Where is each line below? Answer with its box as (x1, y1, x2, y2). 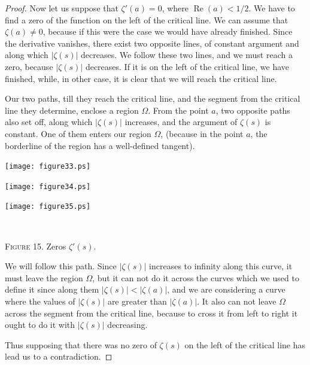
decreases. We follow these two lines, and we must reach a (81, 48, 293, 61)
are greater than (107, 295, 167, 308)
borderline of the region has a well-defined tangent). (5, 139, 195, 151)
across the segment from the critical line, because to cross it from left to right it (5, 306, 298, 319)
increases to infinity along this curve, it (149, 260, 293, 272)
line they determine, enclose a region (5, 104, 139, 116)
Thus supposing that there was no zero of (5, 338, 157, 351)
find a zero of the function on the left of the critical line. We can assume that (5, 13, 288, 26)
